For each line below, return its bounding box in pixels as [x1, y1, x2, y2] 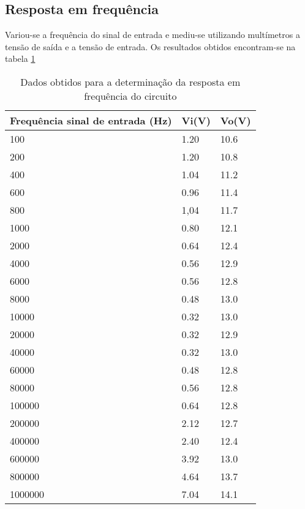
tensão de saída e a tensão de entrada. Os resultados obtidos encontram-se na [5, 40, 296, 53]
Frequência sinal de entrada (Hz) [10, 113, 172, 127]
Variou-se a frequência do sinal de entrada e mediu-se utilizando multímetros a [5, 28, 300, 41]
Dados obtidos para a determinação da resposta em [20, 74, 241, 89]
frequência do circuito [84, 88, 177, 103]
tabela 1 [5, 52, 36, 65]
